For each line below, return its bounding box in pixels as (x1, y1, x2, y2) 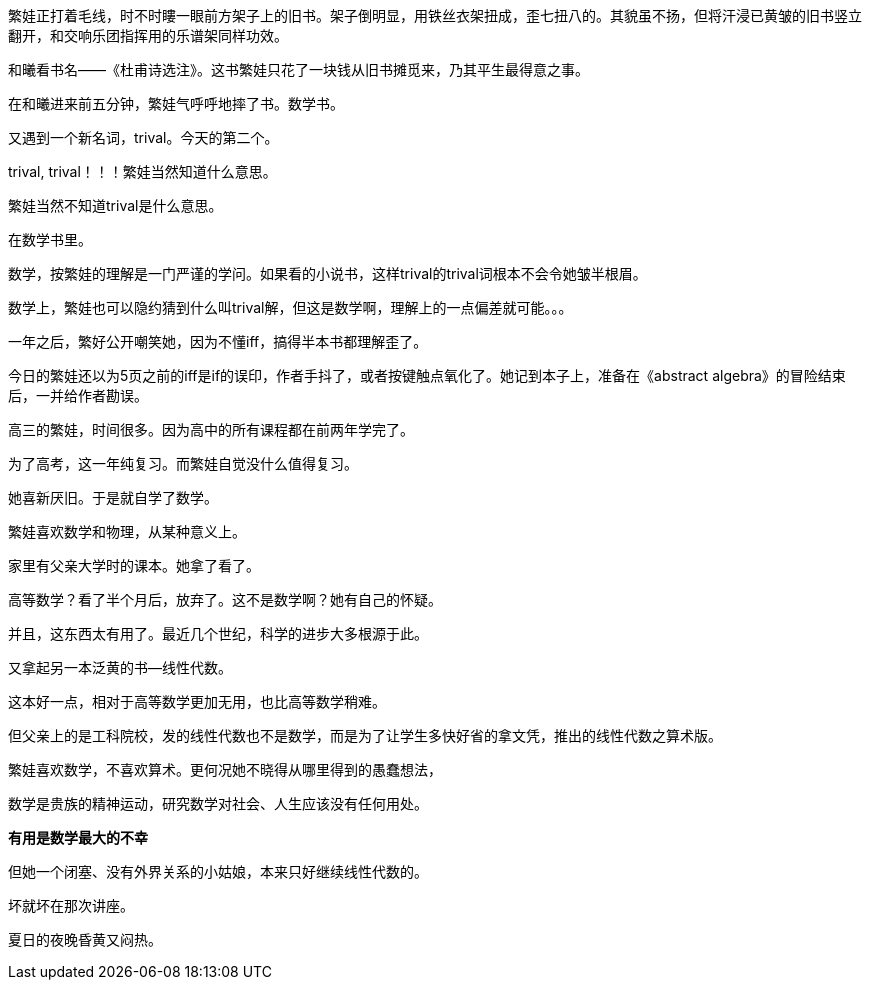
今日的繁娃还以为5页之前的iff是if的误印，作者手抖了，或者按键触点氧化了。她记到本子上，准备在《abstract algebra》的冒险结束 (8, 367, 846, 384)
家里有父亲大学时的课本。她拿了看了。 (8, 557, 260, 574)
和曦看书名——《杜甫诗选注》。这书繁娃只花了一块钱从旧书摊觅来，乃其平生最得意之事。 (8, 61, 589, 78)
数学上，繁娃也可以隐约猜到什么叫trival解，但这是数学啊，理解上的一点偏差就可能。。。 (8, 299, 573, 316)
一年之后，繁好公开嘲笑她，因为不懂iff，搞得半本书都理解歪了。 (8, 333, 428, 350)
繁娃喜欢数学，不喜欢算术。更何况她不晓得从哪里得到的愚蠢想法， (8, 761, 442, 778)
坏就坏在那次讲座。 (8, 897, 134, 914)
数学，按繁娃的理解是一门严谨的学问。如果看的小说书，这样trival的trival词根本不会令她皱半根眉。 (8, 265, 647, 282)
